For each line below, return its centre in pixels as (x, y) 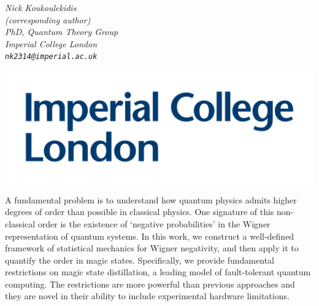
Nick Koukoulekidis (41, 7)
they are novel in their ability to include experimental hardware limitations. (147, 296)
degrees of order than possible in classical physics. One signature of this (140, 212)
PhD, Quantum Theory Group (62, 32)
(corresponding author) (48, 19)
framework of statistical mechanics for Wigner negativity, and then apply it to (152, 248)
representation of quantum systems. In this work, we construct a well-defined (150, 236)
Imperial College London (51, 43)
